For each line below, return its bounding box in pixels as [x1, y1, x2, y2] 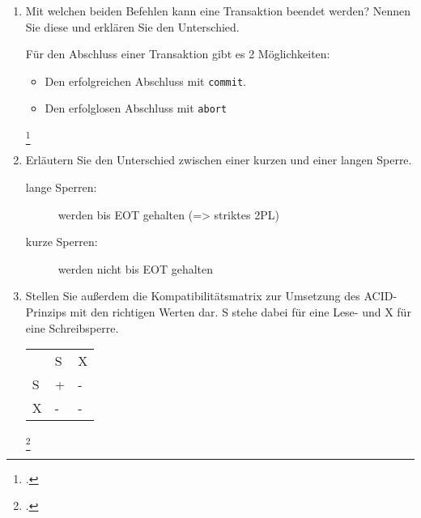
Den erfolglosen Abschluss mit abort [45, 100, 228, 117]
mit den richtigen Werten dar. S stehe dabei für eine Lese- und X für [70, 303, 411, 320]
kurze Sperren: [25, 233, 98, 250]
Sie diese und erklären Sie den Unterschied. [25, 18, 240, 35]
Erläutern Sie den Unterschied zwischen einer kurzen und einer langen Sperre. [25, 151, 412, 168]
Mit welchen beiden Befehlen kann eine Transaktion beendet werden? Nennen [25, 2, 410, 19]
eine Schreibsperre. [25, 319, 119, 336]
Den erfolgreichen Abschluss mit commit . [45, 72, 246, 89]
